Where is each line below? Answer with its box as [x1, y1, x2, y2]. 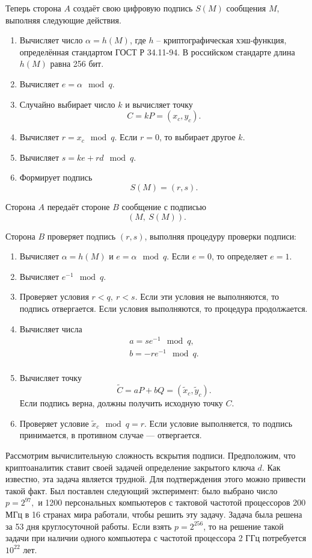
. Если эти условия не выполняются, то [135, 290, 280, 303]
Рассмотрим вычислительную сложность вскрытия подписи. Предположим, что [5, 448, 296, 461]
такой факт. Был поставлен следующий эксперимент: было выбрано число [5, 484, 278, 497]
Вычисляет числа [19, 322, 82, 335]
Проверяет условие [19, 417, 89, 429]
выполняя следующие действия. [5, 13, 121, 26]
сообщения [226, 2, 266, 14]
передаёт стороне [47, 200, 110, 212]
